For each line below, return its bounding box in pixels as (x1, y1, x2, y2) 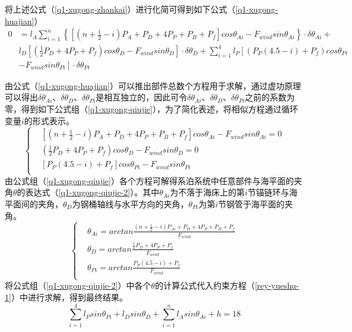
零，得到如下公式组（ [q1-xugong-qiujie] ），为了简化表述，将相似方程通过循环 (5, 102, 298, 115)
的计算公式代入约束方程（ (155, 279, 255, 292)
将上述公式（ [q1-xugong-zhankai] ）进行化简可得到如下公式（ (5, 3, 236, 15)
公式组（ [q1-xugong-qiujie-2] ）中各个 (12, 279, 151, 292)
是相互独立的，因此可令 (96, 91, 188, 103)
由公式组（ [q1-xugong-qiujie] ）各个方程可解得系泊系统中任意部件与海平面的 (5, 174, 294, 186)
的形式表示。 (24, 114, 74, 127)
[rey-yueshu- (255, 279, 299, 292)
